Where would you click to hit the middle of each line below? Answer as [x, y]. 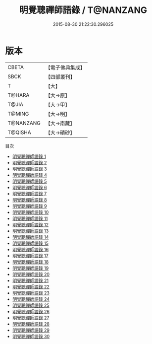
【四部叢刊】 [60, 76]
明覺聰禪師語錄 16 [30, 249]
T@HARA [19, 95]
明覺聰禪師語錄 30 [31, 336]
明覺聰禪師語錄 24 [31, 299]
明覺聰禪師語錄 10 [30, 212]
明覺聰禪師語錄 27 [31, 318]
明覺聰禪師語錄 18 [30, 262]
